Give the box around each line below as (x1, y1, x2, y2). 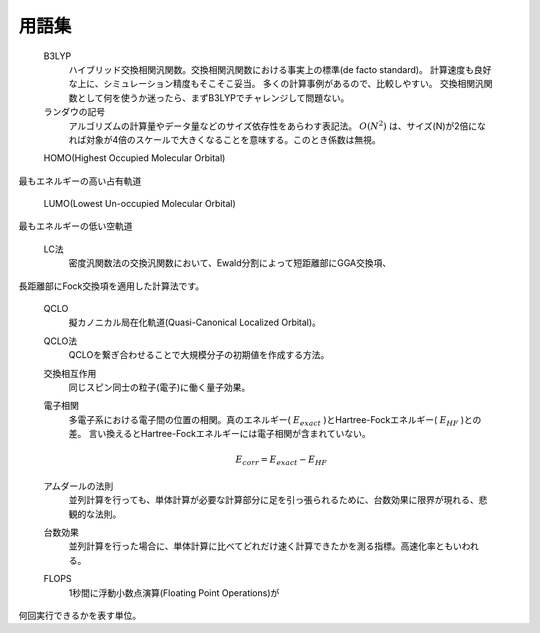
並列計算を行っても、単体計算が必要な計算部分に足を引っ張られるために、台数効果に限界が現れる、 (68, 494, 479, 506)
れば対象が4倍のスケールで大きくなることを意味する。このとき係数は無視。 (68, 133, 382, 145)
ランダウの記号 (43, 106, 105, 118)
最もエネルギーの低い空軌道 (18, 220, 133, 232)
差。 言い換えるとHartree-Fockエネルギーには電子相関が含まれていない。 (68, 428, 372, 440)
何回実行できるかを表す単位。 (18, 610, 142, 621)
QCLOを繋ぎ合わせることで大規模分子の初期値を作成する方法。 (68, 349, 330, 361)
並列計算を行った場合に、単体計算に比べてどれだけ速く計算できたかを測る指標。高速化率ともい (68, 540, 462, 552)
